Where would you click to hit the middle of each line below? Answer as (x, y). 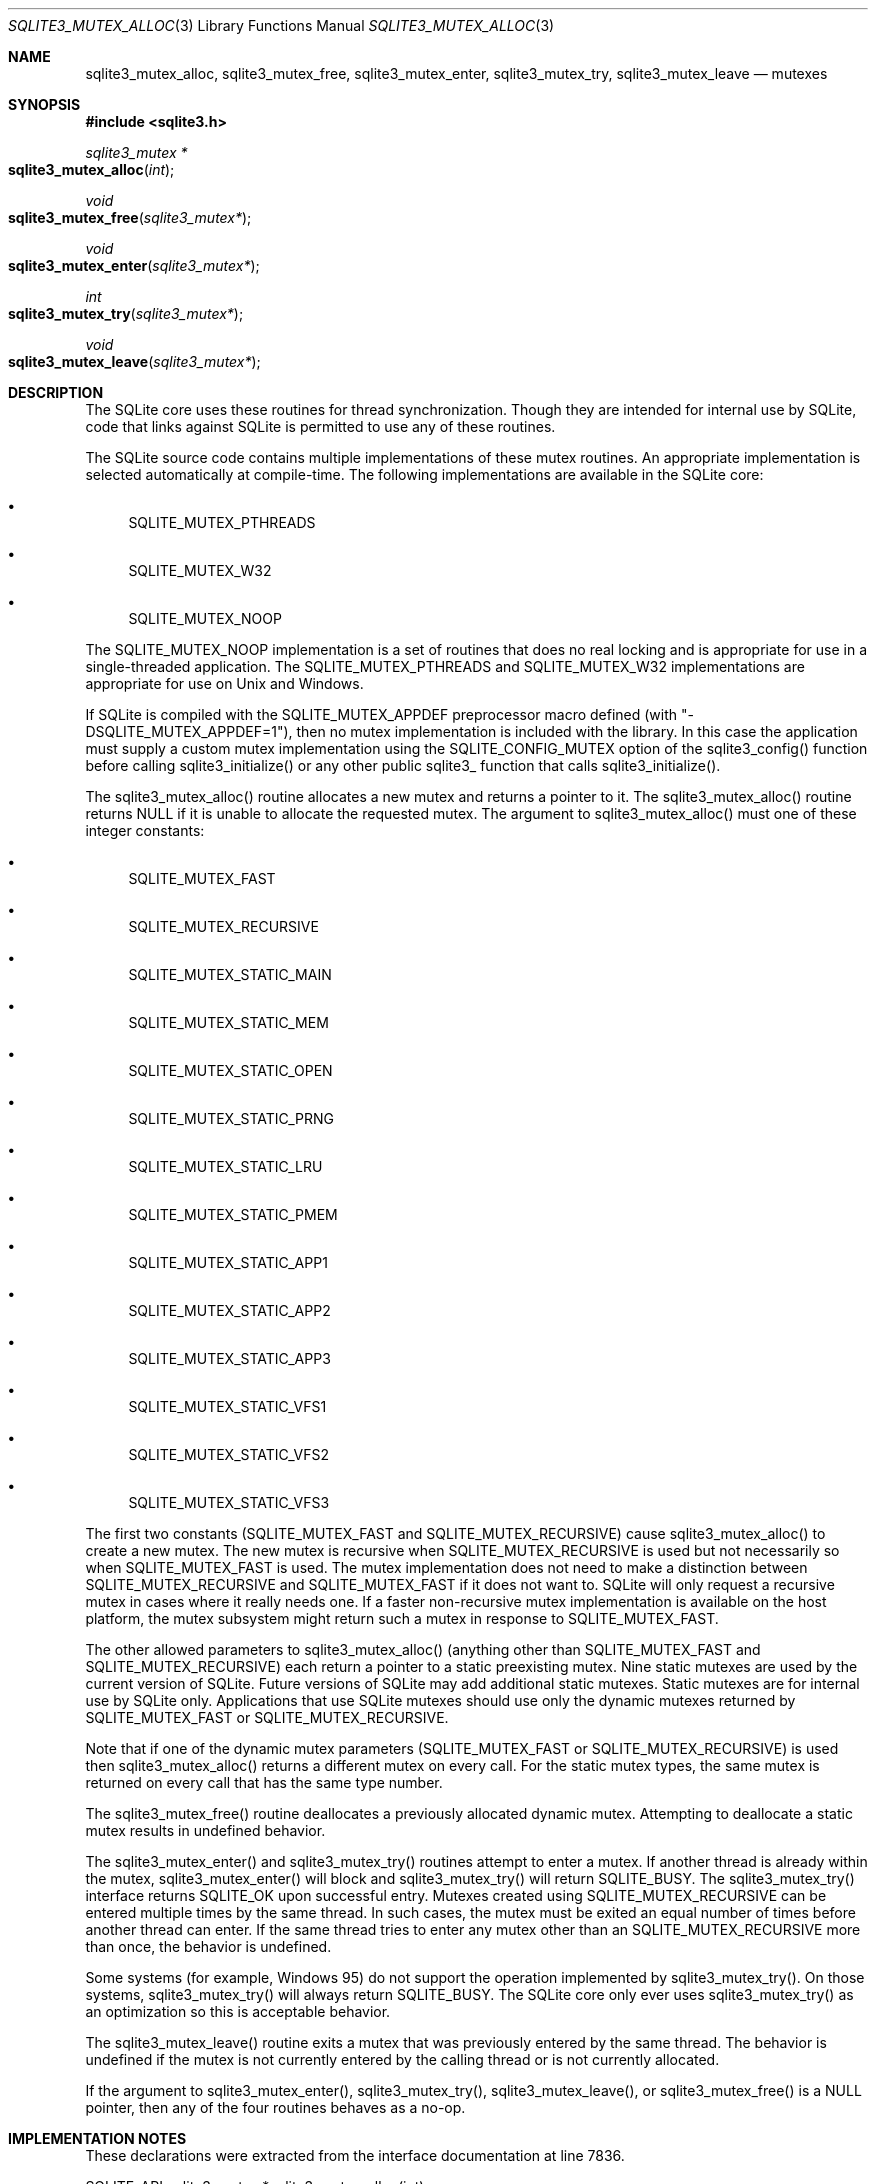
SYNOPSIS (44, 104)
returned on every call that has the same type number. (264, 1782)
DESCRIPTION (56, 392)
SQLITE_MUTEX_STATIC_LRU (225, 1166)
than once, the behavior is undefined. (208, 1946)
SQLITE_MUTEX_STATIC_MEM (228, 1022)
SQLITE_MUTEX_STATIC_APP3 (229, 1358)
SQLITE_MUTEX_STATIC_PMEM (233, 1214)
